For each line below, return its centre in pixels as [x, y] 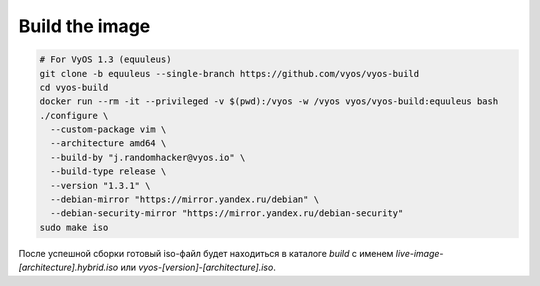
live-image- [419, 253]
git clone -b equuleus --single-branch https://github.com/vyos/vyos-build [229, 73]
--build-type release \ [108, 171]
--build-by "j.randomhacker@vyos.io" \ [148, 157]
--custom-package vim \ [108, 129]
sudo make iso [74, 227]
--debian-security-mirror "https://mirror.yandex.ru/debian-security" [227, 213]
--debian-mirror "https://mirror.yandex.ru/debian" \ [185, 199]
